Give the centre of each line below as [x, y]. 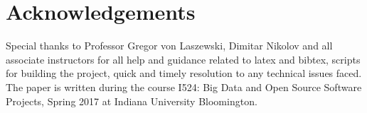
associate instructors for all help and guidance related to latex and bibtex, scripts [183, 59]
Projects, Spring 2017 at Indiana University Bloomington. [132, 101]
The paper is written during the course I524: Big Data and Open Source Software [184, 87]
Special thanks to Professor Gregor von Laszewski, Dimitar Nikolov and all [169, 46]
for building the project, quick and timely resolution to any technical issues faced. [184, 73]
